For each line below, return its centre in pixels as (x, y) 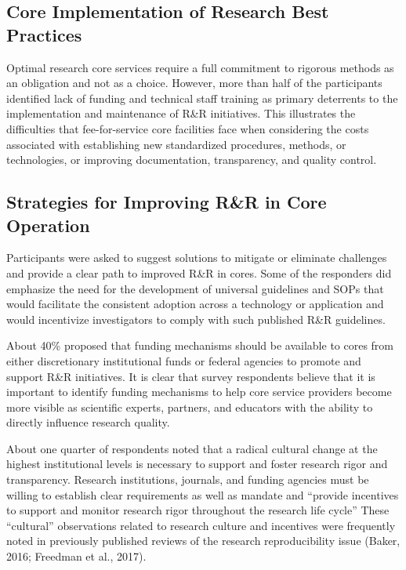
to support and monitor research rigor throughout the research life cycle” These (198, 510)
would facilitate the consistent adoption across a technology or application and (195, 304)
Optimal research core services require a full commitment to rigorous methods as (200, 67)
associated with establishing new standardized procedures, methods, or (176, 144)
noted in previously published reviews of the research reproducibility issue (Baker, (203, 541)
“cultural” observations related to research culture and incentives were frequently (201, 525)
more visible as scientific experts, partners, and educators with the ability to (190, 407)
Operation (48, 225)
